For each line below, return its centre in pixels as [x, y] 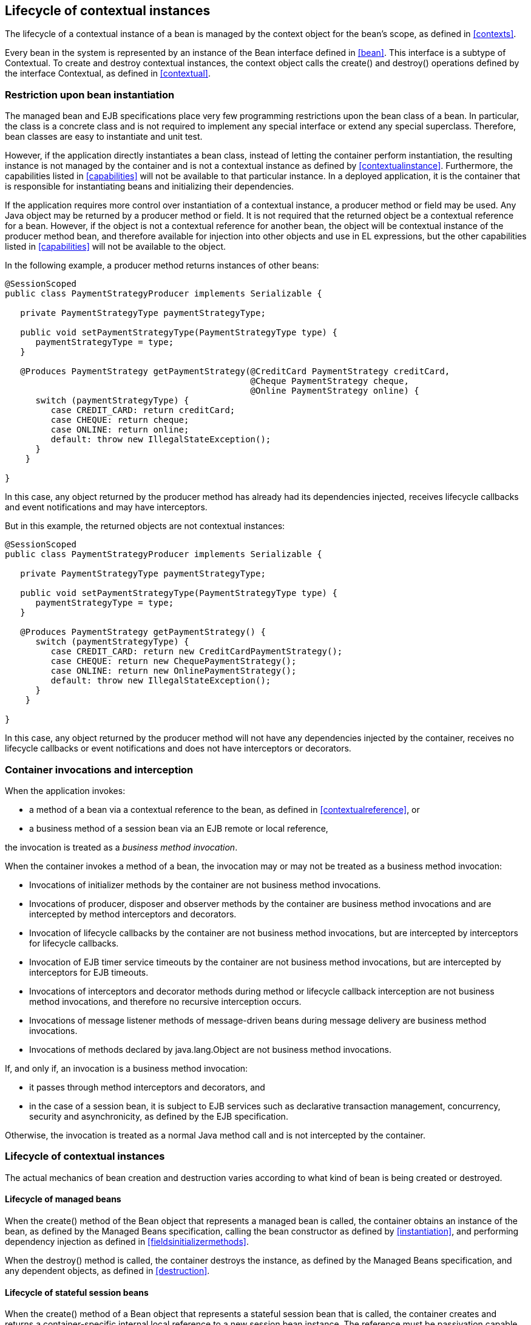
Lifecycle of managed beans [63, 1199]
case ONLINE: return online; [120, 430]
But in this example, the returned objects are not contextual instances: [145, 526]
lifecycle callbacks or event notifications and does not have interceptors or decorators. [178, 748]
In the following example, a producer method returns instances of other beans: [162, 265]
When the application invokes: [65, 790]
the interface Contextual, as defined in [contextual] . [108, 74]
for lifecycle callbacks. [74, 943]
